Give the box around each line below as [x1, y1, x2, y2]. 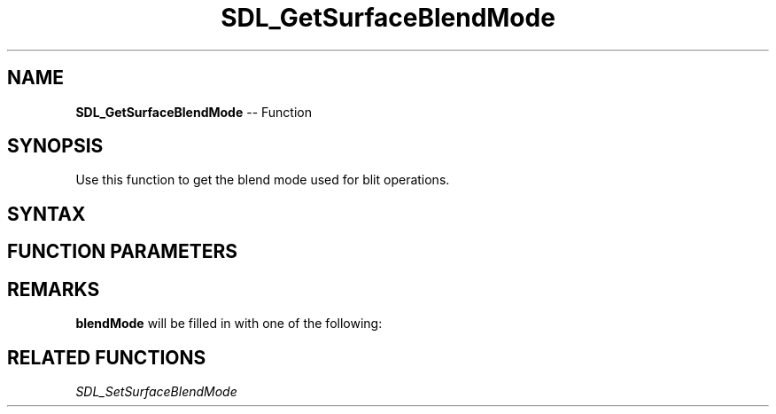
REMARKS [7, 277, 100, 301]
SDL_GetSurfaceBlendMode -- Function [75, 104, 312, 120]
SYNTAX [7, 202, 86, 225]
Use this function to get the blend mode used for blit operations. [75, 172, 450, 188]
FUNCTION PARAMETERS [7, 240, 237, 263]
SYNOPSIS [7, 135, 104, 158]
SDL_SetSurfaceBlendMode [75, 383, 237, 399]
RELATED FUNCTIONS [7, 346, 206, 369]
